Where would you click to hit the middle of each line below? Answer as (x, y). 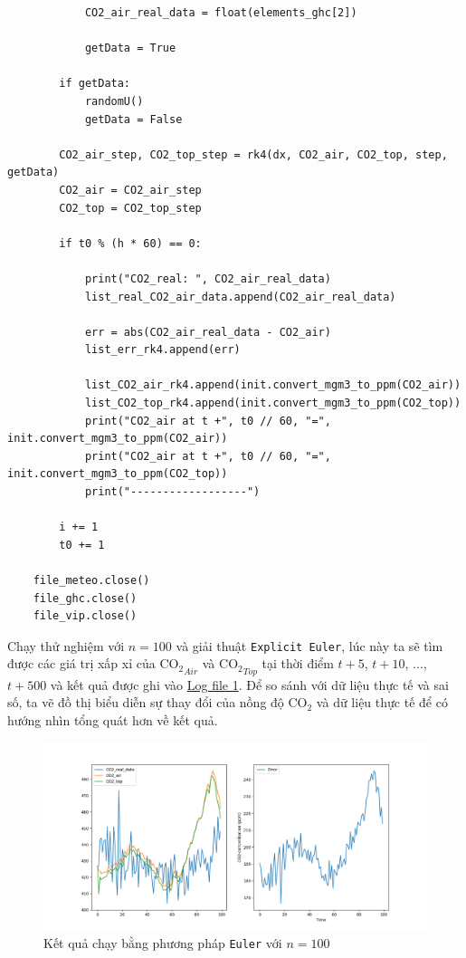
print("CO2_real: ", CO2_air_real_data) (208, 278)
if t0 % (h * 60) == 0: (130, 243)
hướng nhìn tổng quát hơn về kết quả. (113, 719)
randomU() (114, 101)
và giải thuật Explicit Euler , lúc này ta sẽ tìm (309, 645)
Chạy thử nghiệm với (66, 645)
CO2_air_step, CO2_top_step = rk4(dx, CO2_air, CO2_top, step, (253, 154)
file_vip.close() (85, 616)
